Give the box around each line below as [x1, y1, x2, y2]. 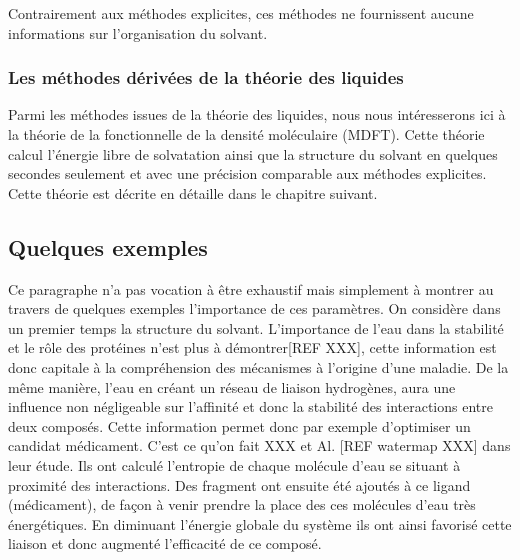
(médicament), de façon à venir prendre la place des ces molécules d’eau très [8, 494, 476, 515]
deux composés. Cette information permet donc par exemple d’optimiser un [8, 415, 471, 436]
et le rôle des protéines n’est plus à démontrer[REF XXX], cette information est [8, 337, 497, 358]
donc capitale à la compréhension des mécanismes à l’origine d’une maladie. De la [8, 356, 509, 377]
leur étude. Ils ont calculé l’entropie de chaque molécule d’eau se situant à [8, 454, 461, 475]
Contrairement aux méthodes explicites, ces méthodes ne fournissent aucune [8, 3, 474, 23]
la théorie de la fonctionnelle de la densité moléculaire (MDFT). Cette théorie [8, 124, 485, 144]
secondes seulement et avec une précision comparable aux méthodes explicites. [8, 163, 487, 184]
